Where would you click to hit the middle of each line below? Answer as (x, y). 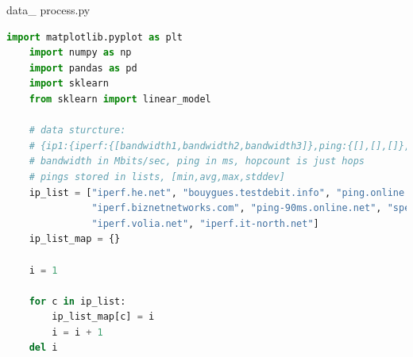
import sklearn (69, 84)
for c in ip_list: (77, 301)
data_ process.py (48, 10)
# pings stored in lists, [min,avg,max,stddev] (157, 177)
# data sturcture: (77, 131)
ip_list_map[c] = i (103, 317)
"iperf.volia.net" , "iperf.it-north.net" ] (205, 223)
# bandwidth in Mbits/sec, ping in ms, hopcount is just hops (197, 161)
